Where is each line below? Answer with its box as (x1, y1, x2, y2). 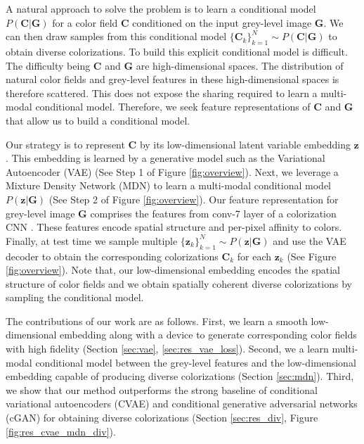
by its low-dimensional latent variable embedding (139, 137, 351, 151)
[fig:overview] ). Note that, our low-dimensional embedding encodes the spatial (6, 262, 340, 277)
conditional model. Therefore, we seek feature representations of (35, 99, 311, 114)
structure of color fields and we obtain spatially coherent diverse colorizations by (6, 276, 352, 291)
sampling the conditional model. (6, 290, 144, 305)
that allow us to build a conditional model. (6, 113, 190, 127)
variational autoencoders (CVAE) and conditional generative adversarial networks (6, 396, 358, 411)
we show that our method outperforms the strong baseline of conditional (6, 382, 318, 397)
